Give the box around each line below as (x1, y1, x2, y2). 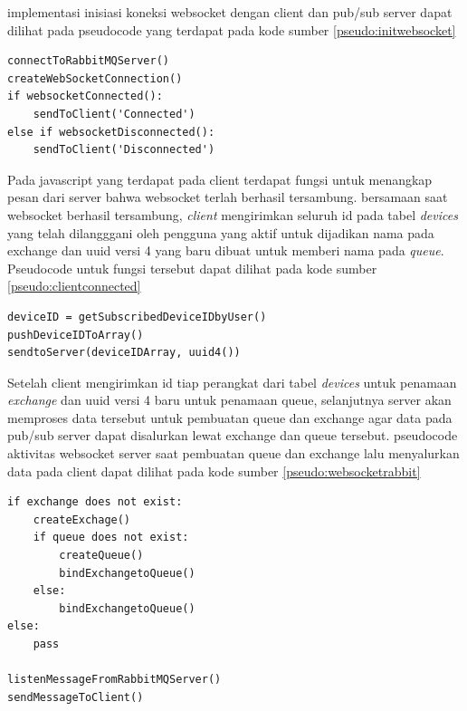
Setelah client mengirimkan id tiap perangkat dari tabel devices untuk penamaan (7, 372, 457, 391)
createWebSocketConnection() (7, 72, 183, 85)
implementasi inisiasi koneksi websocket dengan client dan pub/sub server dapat (7, 3, 453, 21)
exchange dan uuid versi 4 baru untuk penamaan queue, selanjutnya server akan (7, 390, 452, 409)
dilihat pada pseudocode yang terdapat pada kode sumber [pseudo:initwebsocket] (7, 20, 456, 39)
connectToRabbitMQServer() (7, 54, 169, 68)
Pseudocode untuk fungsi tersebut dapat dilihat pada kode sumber (7, 258, 377, 277)
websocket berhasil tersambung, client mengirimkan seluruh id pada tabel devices (7, 205, 458, 224)
